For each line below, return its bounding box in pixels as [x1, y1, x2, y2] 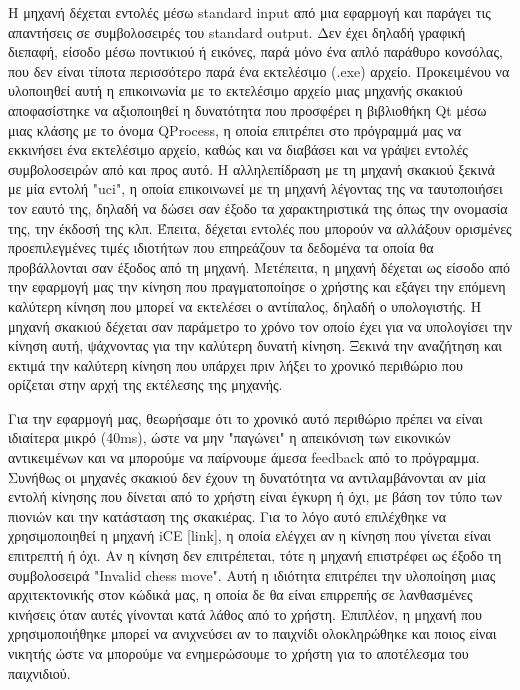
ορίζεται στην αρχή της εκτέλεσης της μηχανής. [8, 374, 283, 395]
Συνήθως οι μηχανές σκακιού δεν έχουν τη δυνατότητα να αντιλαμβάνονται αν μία [8, 466, 486, 487]
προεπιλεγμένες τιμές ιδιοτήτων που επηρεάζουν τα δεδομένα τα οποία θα [8, 237, 434, 258]
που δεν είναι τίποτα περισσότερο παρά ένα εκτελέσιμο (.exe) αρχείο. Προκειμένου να [8, 60, 510, 81]
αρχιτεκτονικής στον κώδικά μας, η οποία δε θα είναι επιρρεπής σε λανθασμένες [8, 584, 473, 605]
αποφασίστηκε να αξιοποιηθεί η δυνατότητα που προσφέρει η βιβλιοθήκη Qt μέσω [8, 99, 487, 120]
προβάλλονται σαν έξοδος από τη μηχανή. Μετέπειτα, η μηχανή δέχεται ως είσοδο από [8, 256, 511, 277]
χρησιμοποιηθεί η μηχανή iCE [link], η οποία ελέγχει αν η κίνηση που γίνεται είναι [8, 525, 492, 546]
